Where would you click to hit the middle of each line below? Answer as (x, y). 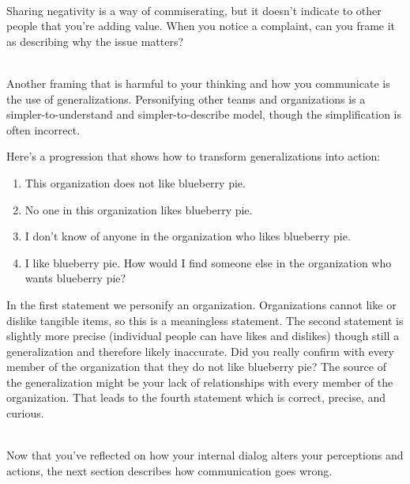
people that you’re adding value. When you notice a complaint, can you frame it (201, 26)
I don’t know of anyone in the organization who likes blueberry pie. (188, 236)
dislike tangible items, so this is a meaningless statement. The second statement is (205, 320)
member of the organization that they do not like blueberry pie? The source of (196, 367)
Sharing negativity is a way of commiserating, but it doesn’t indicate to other (194, 10)
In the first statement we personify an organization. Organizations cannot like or (201, 304)
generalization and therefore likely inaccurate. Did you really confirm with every (200, 351)
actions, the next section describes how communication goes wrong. (169, 470)
